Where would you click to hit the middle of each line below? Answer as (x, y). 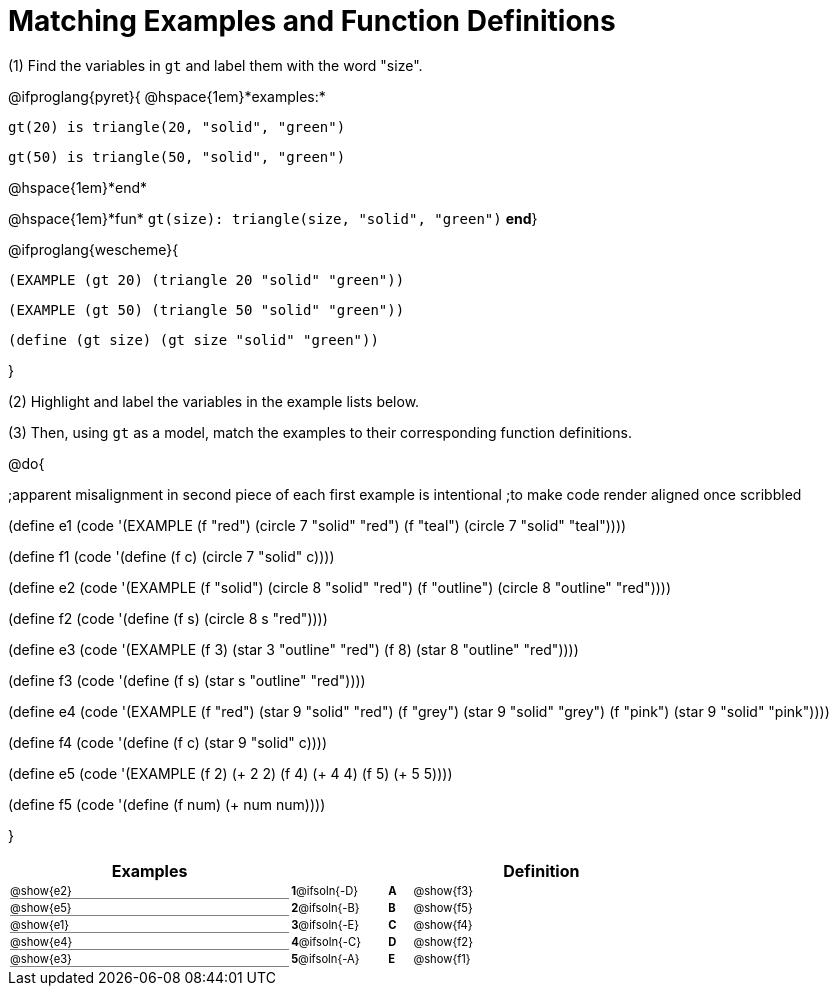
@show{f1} (442, 959)
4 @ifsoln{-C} (326, 942)
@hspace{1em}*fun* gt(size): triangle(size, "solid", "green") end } (273, 218)
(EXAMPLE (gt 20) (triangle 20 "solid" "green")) (206, 279)
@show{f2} (443, 942)
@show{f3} (443, 891)
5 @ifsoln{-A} (325, 959)
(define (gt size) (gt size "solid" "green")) (193, 339)
